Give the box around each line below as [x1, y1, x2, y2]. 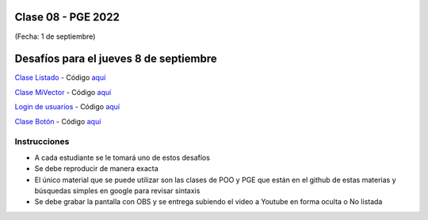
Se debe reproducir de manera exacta [34, 164, 159, 173]
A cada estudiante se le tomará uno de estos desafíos [34, 153, 210, 162]
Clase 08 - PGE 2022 [14, 10, 120, 24]
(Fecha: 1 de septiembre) [14, 32, 96, 41]
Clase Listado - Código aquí [14, 73, 106, 82]
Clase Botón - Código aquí [14, 116, 101, 126]
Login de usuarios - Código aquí [14, 102, 120, 112]
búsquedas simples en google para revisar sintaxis [34, 186, 201, 195]
